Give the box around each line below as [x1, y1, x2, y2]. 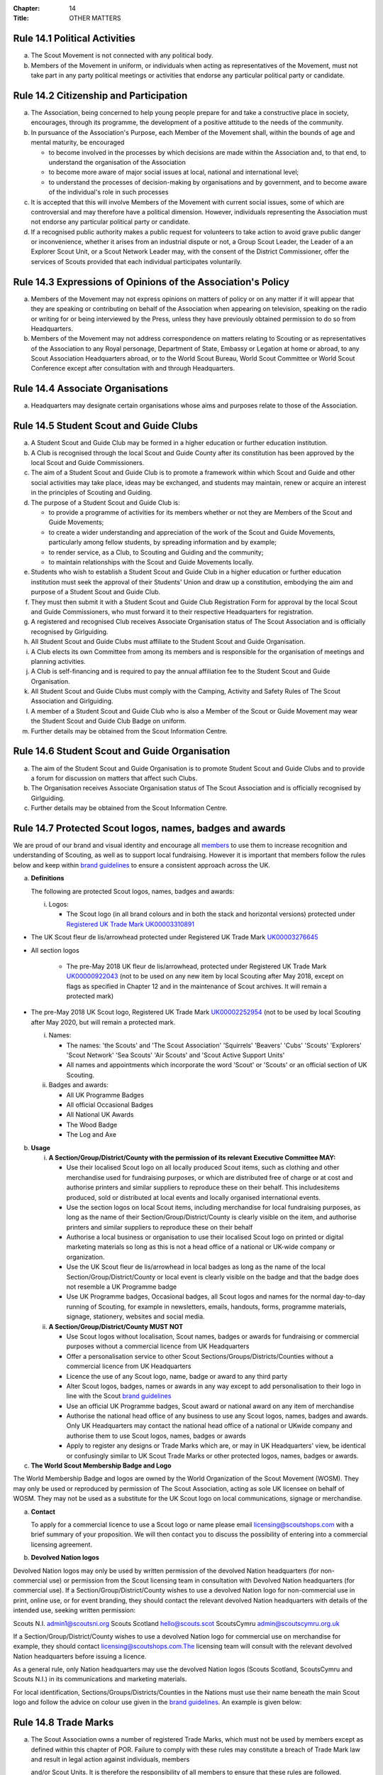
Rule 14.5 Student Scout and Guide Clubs [13, 420, 199, 432]
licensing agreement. [30, 1540, 92, 1549]
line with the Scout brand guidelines [66, 1392, 172, 1400]
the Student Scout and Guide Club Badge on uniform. [30, 717, 187, 726]
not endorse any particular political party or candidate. [30, 217, 191, 226]
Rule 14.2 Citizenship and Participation [13, 89, 188, 102]
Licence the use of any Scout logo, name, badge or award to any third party [66, 1372, 288, 1380]
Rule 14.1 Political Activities [13, 33, 136, 45]
